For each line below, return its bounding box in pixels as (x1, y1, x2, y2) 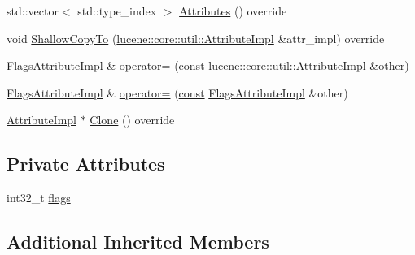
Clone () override (90, 111, 175, 128)
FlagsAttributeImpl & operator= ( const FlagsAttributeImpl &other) (7, 84, 348, 101)
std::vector (7, 2, 59, 19)
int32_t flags (7, 189, 71, 206)
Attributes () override (179, 2, 287, 19)
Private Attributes (7, 151, 165, 176)
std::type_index (77, 2, 157, 19)
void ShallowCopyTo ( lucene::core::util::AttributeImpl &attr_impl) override (7, 29, 385, 46)
